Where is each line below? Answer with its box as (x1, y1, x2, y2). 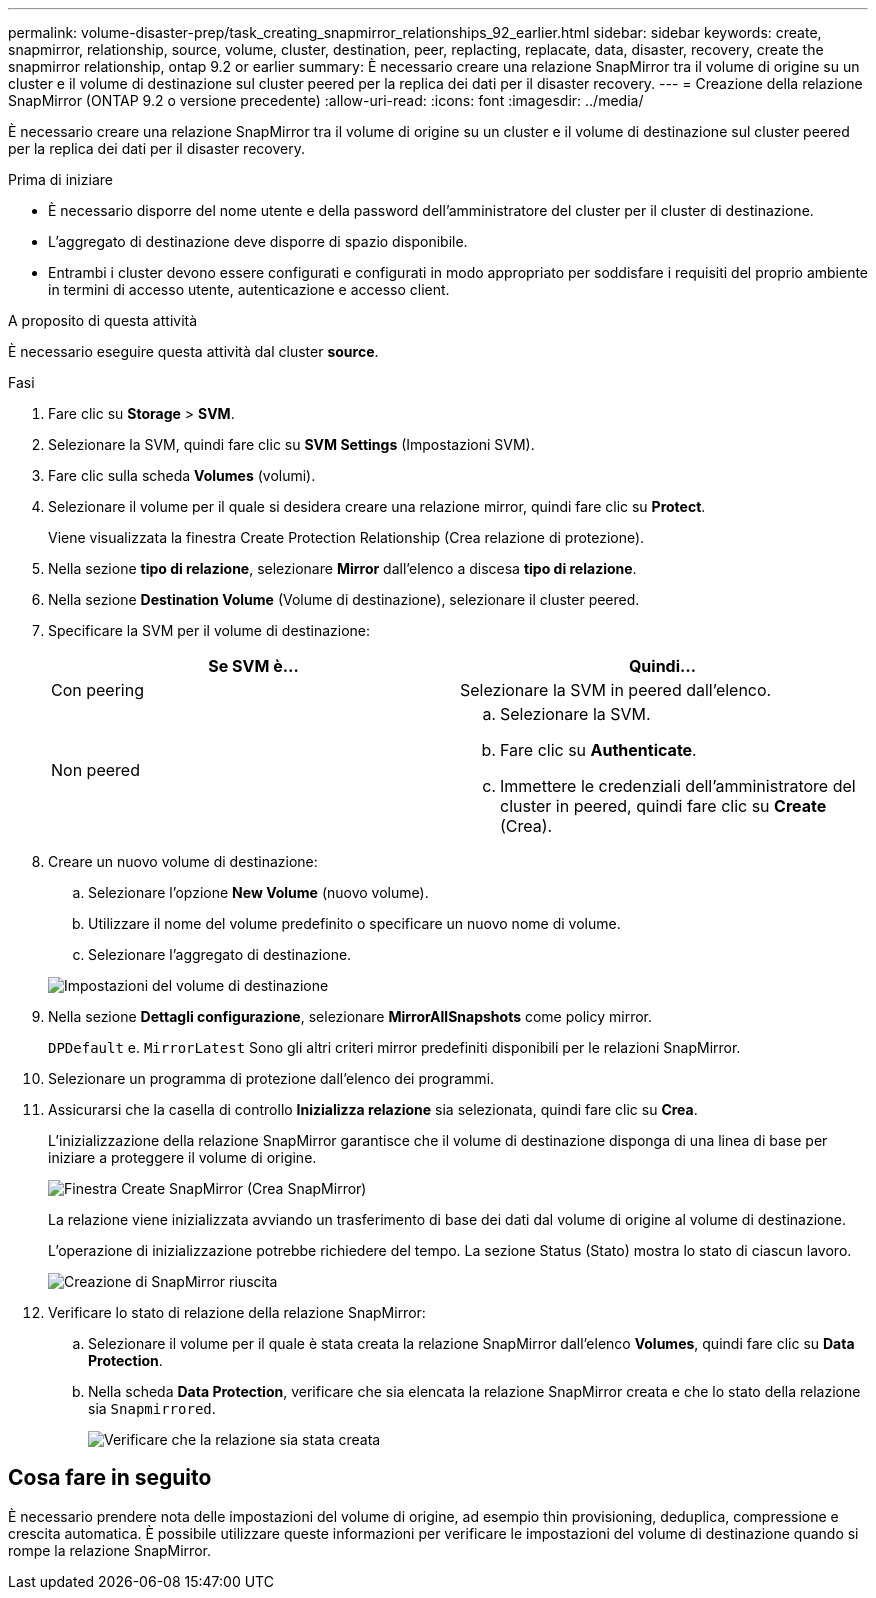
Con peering (51, 680, 145, 700)
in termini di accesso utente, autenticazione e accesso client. (48, 281, 450, 298)
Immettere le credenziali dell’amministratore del (500, 776, 856, 796)
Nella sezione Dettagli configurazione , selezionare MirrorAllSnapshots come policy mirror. (48, 1008, 652, 1025)
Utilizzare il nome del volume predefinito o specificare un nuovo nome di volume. (88, 915, 621, 932)
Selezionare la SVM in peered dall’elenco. (460, 680, 772, 700)
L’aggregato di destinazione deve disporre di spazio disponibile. (48, 233, 468, 250)
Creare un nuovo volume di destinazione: (48, 853, 318, 870)
